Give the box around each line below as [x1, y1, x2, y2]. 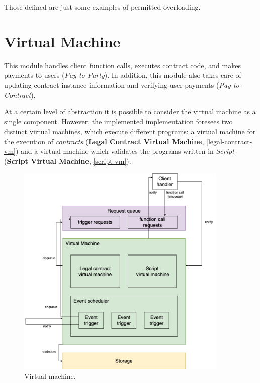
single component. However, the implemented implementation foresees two [4, 116, 233, 126]
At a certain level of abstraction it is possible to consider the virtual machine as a [4, 106, 256, 117]
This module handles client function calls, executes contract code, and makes [4, 60, 241, 70]
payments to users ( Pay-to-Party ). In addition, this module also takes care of [4, 70, 241, 80]
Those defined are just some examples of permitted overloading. [4, 2, 201, 12]
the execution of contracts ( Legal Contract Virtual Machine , [4, 136, 204, 146]
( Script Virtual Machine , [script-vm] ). [4, 156, 131, 166]
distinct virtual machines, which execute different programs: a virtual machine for [4, 126, 256, 137]
